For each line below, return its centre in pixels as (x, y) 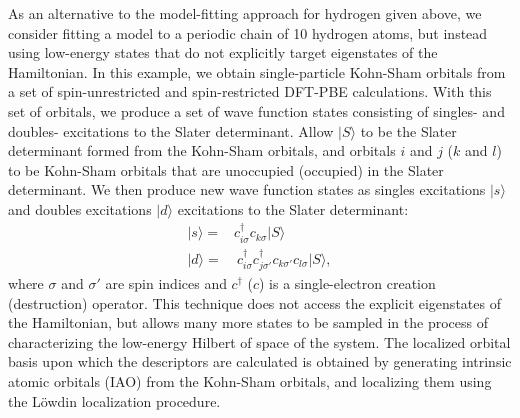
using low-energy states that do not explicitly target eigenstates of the (223, 52)
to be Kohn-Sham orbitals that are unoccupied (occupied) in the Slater (226, 169)
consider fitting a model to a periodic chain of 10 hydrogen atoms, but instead (248, 32)
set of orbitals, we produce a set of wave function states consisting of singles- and (256, 110)
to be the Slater (408, 130)
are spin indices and (166, 283)
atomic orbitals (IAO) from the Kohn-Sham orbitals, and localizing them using (250, 381)
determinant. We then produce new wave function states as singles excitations (247, 189)
